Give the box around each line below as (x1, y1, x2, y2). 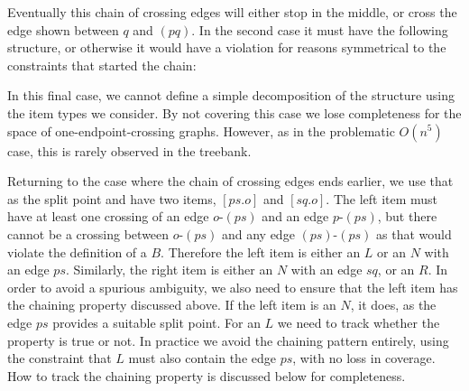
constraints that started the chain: (7, 55, 197, 74)
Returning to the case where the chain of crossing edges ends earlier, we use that (7, 172, 454, 191)
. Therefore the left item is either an (161, 242, 361, 261)
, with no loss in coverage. (292, 349, 436, 368)
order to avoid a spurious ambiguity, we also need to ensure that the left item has (7, 277, 458, 296)
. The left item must (326, 189, 438, 208)
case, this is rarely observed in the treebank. (7, 141, 252, 160)
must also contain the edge (128, 349, 276, 368)
